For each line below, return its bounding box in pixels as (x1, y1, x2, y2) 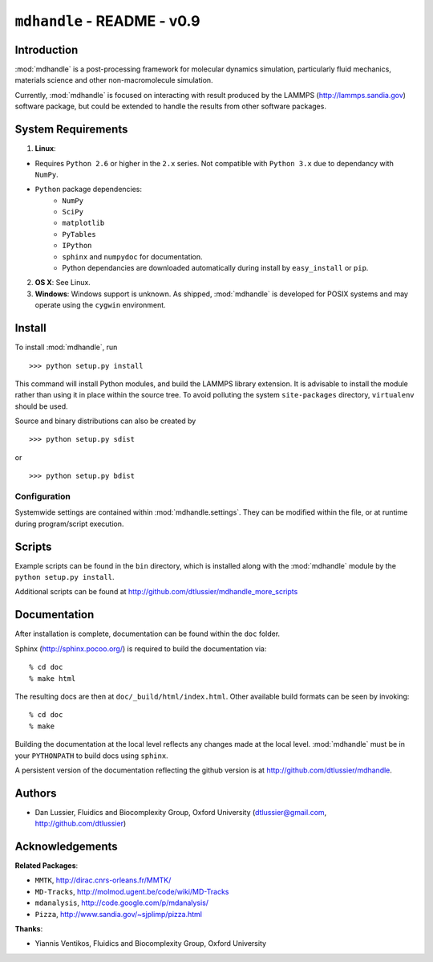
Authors (14, 786, 57, 800)
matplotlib (62, 218, 105, 228)
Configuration (14, 491, 71, 502)
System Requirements (14, 123, 128, 137)
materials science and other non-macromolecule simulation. (14, 75, 213, 85)
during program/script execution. (14, 519, 124, 528)
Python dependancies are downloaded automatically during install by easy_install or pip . (62, 263, 369, 273)
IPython (62, 241, 92, 251)
